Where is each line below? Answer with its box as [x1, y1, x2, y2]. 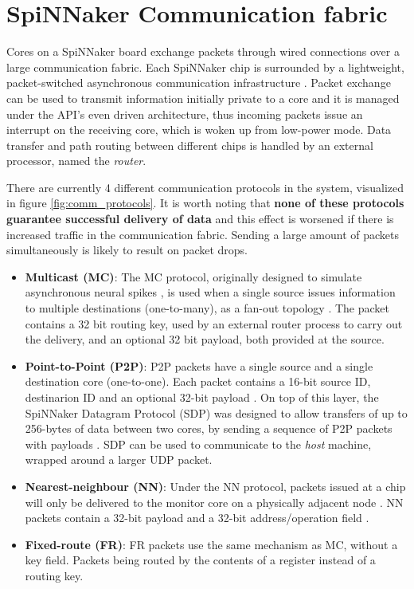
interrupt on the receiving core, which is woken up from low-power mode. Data [6, 121, 392, 138]
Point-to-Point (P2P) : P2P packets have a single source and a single [25, 357, 373, 374]
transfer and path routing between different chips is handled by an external [6, 136, 373, 153]
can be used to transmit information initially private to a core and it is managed [6, 89, 400, 106]
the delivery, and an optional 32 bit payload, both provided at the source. [25, 331, 385, 348]
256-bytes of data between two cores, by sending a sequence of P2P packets [25, 420, 393, 437]
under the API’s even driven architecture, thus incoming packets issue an [6, 105, 363, 122]
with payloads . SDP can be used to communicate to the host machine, [25, 435, 372, 452]
